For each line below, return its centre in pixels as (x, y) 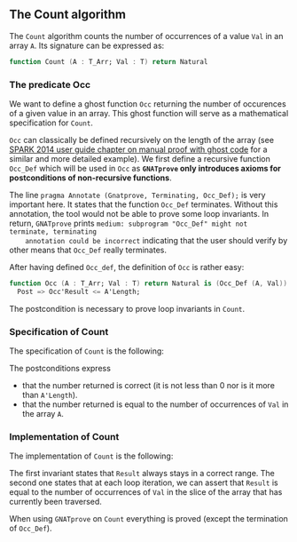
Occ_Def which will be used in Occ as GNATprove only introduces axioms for (145, 168)
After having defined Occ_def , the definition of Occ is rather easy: (127, 267)
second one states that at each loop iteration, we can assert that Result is (144, 482)
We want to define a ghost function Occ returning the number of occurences (148, 104)
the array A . (43, 414)
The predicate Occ (50, 84)
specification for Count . (51, 123)
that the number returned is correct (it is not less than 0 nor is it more (148, 386)
